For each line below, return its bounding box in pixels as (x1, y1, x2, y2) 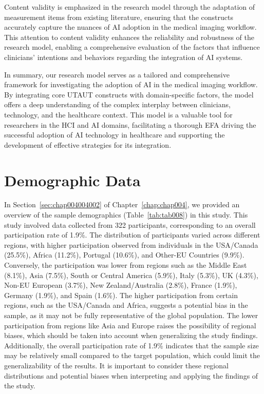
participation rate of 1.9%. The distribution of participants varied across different (4, 229, 260, 240)
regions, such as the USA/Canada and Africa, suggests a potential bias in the (4, 300, 248, 310)
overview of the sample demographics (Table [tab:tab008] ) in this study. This (4, 209, 248, 220)
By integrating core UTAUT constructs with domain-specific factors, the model (4, 89, 254, 100)
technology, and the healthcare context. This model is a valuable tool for (4, 109, 233, 120)
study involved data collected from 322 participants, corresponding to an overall (4, 219, 256, 230)
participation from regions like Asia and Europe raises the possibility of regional (4, 320, 256, 330)
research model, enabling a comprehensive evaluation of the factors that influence (4, 42, 260, 52)
